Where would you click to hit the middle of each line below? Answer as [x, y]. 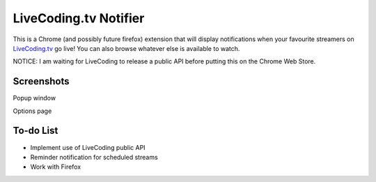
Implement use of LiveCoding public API [88, 147]
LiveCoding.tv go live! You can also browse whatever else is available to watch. [126, 48]
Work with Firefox [56, 167]
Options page [32, 111]
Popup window [34, 98]
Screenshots [41, 81]
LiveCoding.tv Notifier [79, 18]
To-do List [36, 131]
